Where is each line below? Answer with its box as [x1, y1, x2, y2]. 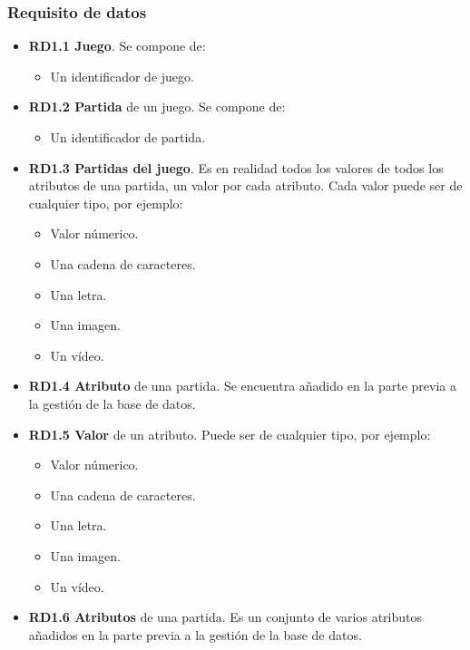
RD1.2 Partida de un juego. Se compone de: [28, 97, 286, 116]
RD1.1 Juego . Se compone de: [28, 36, 206, 55]
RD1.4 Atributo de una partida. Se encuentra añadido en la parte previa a [28, 376, 456, 395]
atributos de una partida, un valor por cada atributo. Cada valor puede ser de [28, 176, 463, 195]
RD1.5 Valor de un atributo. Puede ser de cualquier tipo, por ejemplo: [28, 424, 431, 443]
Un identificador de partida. [50, 128, 206, 146]
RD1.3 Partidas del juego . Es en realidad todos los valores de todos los [28, 158, 444, 177]
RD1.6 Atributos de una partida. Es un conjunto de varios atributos [28, 607, 422, 626]
